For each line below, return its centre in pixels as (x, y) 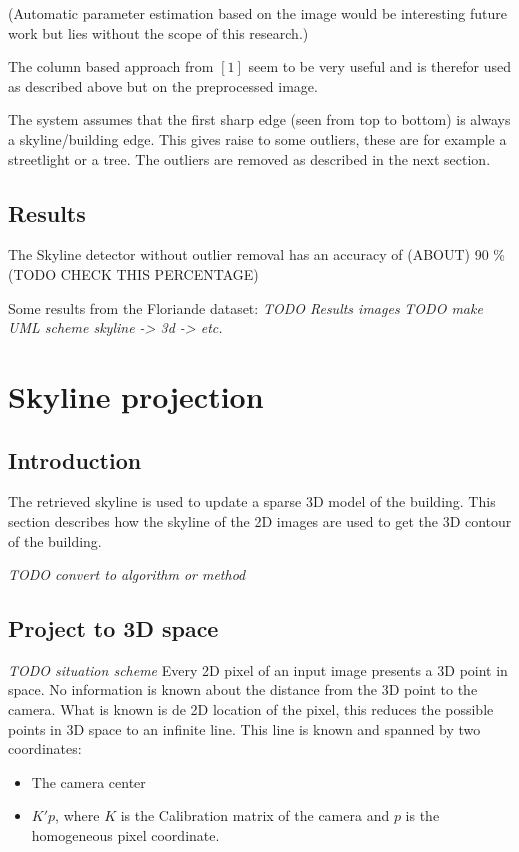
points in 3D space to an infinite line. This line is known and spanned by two (244, 728)
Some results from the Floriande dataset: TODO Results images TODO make (245, 307)
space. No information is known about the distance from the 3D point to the (243, 689)
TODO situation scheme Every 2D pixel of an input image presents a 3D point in (258, 669)
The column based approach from (111, 66)
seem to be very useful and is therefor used (379, 66)
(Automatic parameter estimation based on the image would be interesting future (257, 13)
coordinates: (45, 748)
